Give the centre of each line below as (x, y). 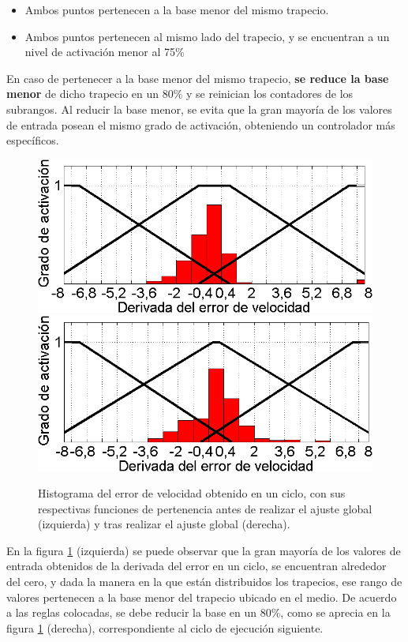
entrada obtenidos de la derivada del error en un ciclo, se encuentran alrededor (197, 566)
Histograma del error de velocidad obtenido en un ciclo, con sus (192, 493)
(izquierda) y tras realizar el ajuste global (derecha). (164, 524)
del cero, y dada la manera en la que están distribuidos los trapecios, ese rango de (204, 582)
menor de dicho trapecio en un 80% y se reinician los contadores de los (180, 94)
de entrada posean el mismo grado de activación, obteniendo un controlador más (201, 124)
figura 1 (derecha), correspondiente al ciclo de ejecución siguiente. (165, 627)
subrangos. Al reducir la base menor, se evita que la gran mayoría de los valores (199, 109)
